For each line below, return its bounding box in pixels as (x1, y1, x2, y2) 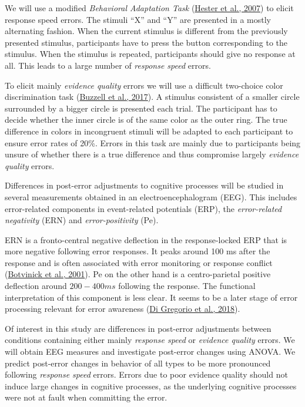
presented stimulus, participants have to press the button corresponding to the (5, 36, 288, 48)
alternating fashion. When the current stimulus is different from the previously (5, 25, 288, 37)
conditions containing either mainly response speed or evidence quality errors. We (5, 334, 295, 346)
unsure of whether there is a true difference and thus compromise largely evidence (5, 148, 299, 160)
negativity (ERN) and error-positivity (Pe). (5, 214, 159, 226)
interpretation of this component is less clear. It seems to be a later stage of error (5, 291, 298, 303)
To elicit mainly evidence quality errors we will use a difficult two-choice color (5, 79, 283, 91)
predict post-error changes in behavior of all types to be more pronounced (5, 356, 271, 369)
